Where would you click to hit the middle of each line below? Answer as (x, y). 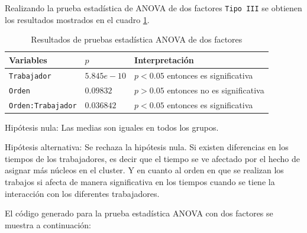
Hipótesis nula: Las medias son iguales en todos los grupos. (112, 127)
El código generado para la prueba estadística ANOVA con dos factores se (139, 213)
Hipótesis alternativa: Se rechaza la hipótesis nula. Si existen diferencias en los (147, 147)
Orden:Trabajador (43, 106)
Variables (28, 59)
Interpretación (164, 59)
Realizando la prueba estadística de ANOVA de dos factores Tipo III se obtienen (153, 8)
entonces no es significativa (216, 90)
